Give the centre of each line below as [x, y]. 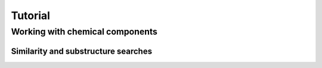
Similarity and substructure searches [81, 51]
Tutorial [31, 16]
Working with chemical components [84, 32]
